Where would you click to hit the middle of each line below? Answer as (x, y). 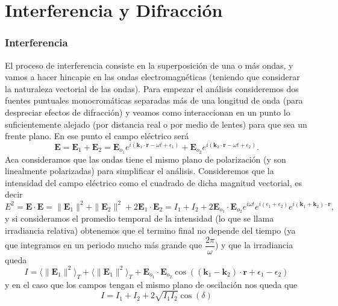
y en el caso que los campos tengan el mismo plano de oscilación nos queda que (151, 284)
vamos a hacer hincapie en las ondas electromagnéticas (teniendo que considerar (152, 77)
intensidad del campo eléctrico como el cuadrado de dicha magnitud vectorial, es (153, 182)
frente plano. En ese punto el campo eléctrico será (97, 136)
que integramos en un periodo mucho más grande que (104, 245)
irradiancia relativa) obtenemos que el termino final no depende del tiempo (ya (150, 230)
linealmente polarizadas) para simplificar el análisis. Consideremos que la (139, 171)
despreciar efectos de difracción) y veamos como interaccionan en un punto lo (148, 112)
